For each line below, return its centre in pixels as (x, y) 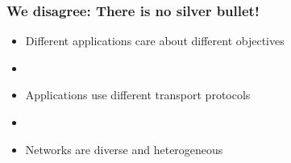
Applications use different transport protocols (138, 95)
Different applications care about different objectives (155, 41)
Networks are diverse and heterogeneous (124, 149)
